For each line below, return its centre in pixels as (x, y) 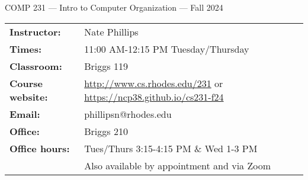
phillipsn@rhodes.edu (128, 114)
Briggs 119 (106, 66)
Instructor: (35, 31)
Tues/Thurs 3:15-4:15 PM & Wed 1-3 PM (171, 148)
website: (29, 97)
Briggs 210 (106, 131)
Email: (25, 114)
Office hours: (40, 148)
